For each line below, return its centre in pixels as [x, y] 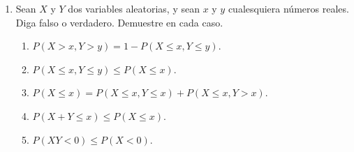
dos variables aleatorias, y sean [134, 8]
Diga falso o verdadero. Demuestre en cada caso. [119, 22]
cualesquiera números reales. [288, 8]
